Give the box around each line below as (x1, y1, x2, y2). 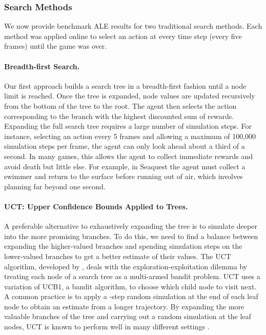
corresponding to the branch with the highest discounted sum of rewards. (4, 110, 234, 121)
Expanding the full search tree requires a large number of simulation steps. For (4, 121, 252, 131)
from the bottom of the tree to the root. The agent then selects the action (4, 100, 237, 111)
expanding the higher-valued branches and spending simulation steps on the (4, 241, 242, 251)
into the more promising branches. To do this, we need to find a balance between (4, 230, 258, 241)
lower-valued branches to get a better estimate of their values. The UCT (4, 250, 231, 261)
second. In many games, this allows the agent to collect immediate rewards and (4, 150, 253, 161)
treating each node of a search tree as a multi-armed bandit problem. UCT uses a (4, 271, 260, 282)
